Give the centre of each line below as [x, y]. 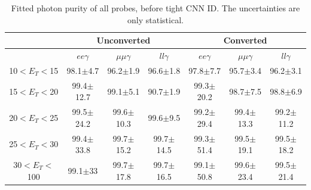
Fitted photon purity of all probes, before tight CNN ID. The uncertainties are [155, 8]
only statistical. [155, 19]
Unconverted [124, 40]
